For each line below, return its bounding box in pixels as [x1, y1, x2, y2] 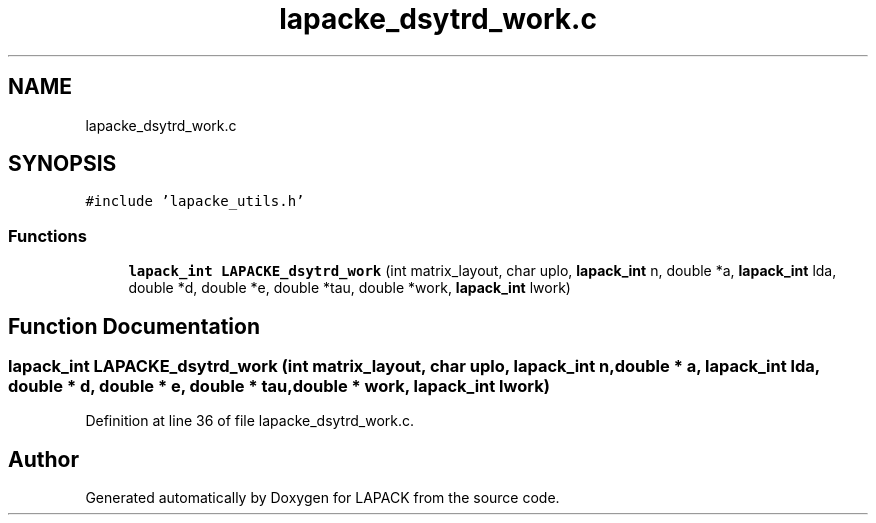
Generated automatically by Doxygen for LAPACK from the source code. [85, 489, 560, 507]
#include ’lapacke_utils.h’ [85, 193, 305, 210]
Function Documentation [8, 313, 260, 339]
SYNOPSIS [8, 151, 117, 177]
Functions [8, 225, 87, 246]
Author [8, 446, 79, 472]
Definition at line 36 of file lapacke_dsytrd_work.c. [85, 412, 415, 430]
